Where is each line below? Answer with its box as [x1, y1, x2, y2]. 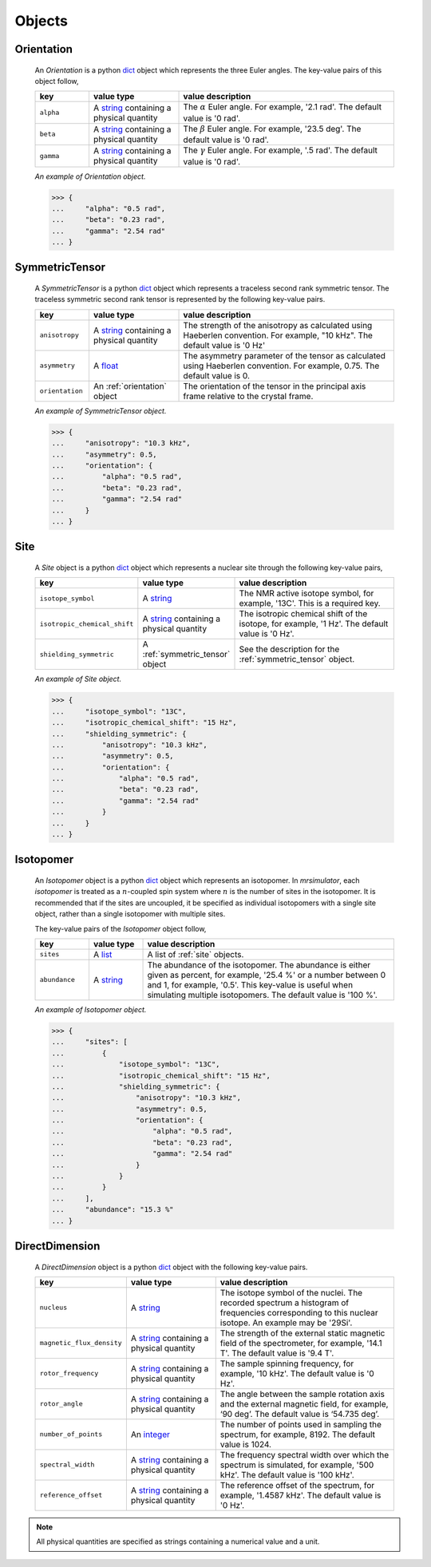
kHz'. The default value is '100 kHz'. [219, 1469, 354, 1480]
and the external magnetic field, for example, [219, 1398, 389, 1409]
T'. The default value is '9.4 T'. [219, 1347, 334, 1359]
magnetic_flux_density [39, 1339, 123, 1347]
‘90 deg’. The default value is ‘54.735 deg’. [219, 1408, 380, 1419]
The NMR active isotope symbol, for [239, 588, 374, 599]
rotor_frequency [39, 1369, 99, 1378]
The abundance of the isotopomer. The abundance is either [147, 959, 371, 970]
